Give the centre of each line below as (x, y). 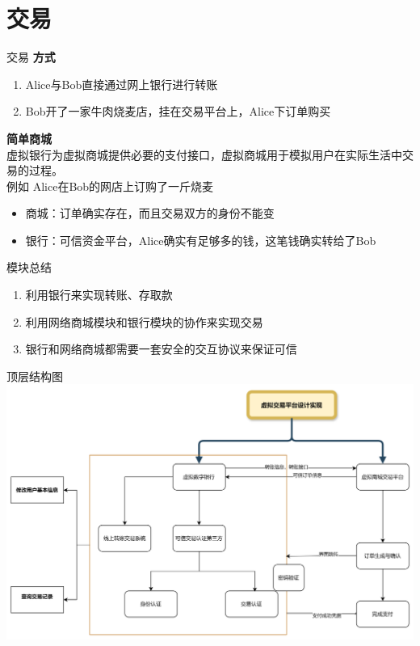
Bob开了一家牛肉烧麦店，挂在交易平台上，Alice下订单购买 (178, 111)
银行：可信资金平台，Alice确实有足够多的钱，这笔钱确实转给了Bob (201, 240)
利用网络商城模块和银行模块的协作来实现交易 (144, 321)
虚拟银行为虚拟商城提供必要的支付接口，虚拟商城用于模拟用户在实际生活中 (204, 154)
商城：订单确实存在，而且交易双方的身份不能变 (150, 213)
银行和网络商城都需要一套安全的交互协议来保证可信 (161, 349)
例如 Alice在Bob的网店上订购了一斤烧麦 (110, 186)
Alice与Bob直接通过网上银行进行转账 (122, 84)
